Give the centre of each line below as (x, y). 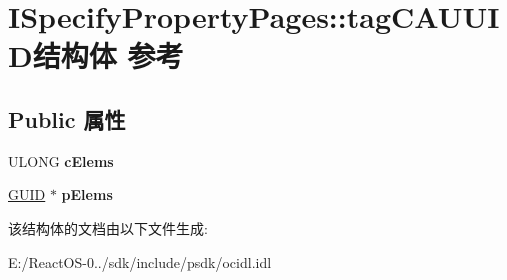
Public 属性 (67, 118)
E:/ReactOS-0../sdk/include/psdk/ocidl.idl (140, 261)
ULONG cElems (61, 160)
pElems (87, 194)
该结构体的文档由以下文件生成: (108, 227)
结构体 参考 (108, 55)
